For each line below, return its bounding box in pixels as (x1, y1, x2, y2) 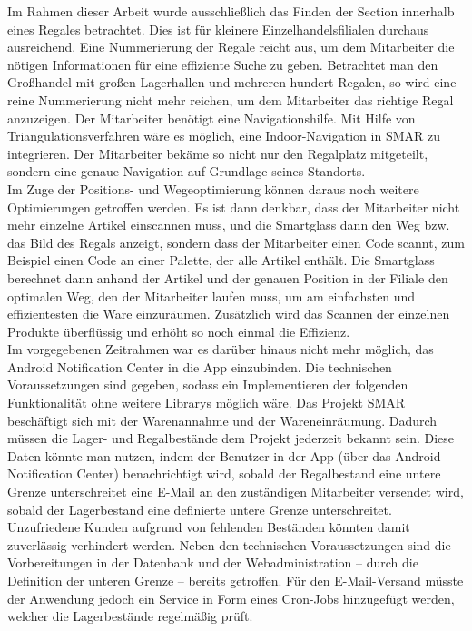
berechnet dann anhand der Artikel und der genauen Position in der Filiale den (7, 268, 448, 287)
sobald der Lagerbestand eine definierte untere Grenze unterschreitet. (7, 499, 392, 518)
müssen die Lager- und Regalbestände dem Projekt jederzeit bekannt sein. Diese (7, 429, 455, 448)
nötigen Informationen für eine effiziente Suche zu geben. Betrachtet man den (7, 54, 438, 74)
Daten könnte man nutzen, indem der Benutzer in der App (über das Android (7, 446, 441, 465)
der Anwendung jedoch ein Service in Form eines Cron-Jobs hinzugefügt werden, (7, 588, 455, 607)
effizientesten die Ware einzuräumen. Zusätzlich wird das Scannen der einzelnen (7, 304, 450, 323)
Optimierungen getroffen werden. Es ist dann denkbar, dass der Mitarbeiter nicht (7, 197, 460, 216)
